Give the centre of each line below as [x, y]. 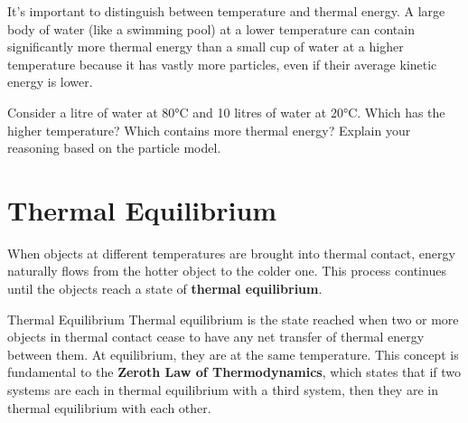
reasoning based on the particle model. [114, 148]
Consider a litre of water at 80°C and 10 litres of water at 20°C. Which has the [226, 112]
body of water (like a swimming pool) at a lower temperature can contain [211, 28]
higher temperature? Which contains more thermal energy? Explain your [209, 130]
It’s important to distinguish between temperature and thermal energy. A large [226, 11]
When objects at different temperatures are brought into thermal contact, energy [231, 253]
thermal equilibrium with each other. [109, 407]
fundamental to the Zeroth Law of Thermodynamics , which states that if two [234, 372]
